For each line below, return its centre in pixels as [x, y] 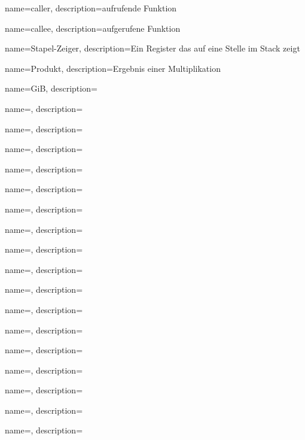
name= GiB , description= [51, 88]
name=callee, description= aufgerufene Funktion [93, 28]
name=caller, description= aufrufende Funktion [91, 8]
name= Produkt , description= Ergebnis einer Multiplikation [113, 68]
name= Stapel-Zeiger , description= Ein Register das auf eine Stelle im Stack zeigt [152, 48]
